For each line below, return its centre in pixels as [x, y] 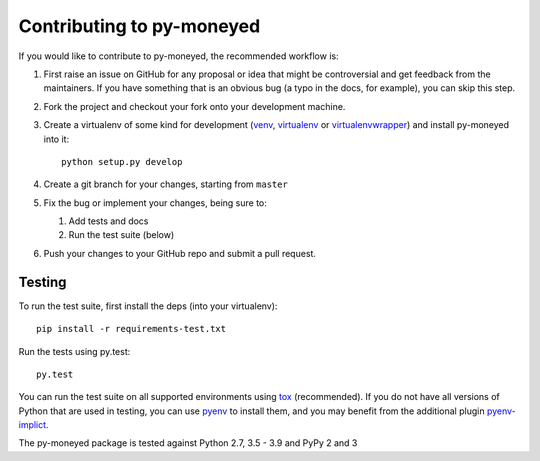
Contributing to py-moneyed [139, 26]
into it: [56, 139]
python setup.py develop [122, 161]
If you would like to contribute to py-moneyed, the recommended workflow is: [178, 56]
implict [32, 425]
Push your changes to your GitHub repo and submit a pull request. [180, 253]
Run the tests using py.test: [74, 351]
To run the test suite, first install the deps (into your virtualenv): [148, 306]
